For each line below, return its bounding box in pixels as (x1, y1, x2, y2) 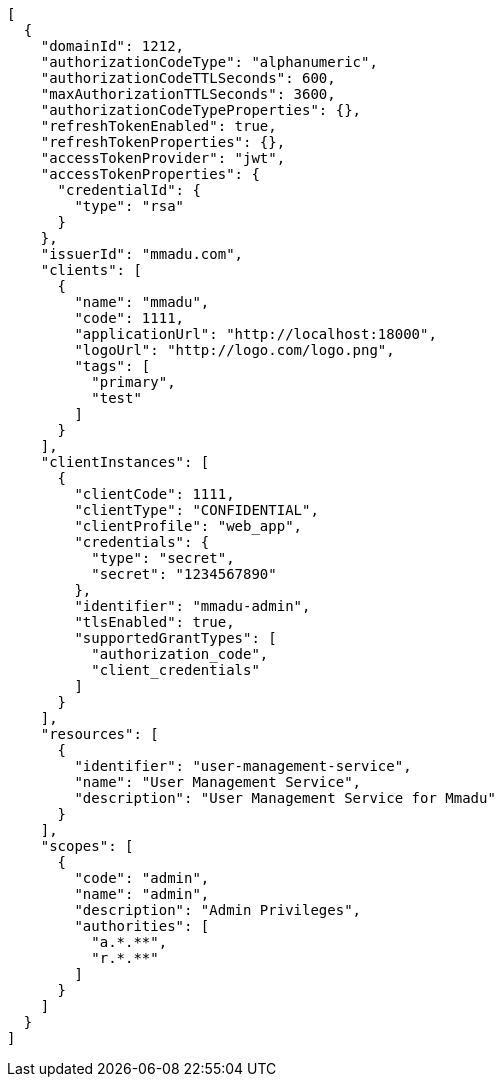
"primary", (91, 374, 176, 390)
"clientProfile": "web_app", (74, 518, 303, 534)
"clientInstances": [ (40, 454, 210, 470)
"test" (91, 390, 142, 406)
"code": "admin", (74, 870, 210, 886)
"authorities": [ (74, 918, 210, 934)
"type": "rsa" (74, 198, 185, 214)
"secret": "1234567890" (91, 566, 277, 582)
